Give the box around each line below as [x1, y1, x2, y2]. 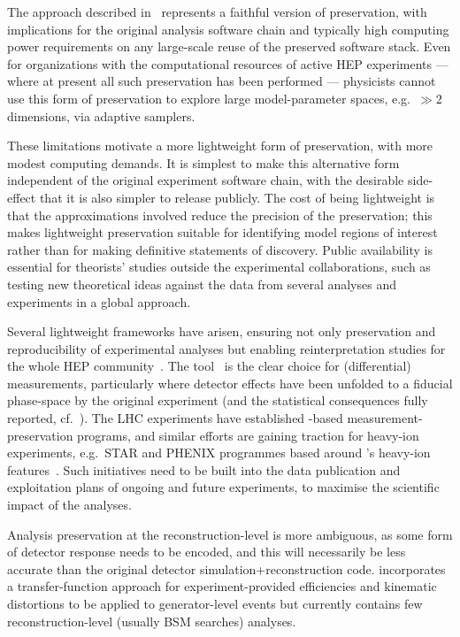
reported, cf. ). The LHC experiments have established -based [7, 409, 343, 427]
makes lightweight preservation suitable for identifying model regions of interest [7, 223, 438, 242]
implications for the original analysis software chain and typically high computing [7, 19, 449, 38]
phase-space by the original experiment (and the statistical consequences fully [7, 391, 428, 410]
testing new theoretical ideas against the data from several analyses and [7, 274, 396, 293]
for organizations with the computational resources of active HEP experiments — [7, 54, 448, 73]
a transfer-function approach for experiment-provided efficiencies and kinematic [7, 577, 437, 595]
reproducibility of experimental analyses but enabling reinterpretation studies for [7, 339, 446, 357]
